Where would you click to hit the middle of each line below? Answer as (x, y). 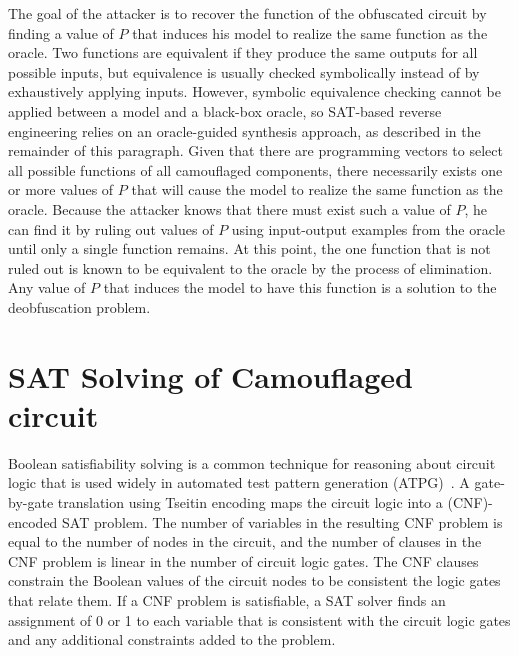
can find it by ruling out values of (111, 228)
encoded (33, 521)
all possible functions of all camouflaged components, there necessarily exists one (255, 169)
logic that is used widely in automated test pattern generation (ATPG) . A (239, 482)
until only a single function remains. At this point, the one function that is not (249, 248)
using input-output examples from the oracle (368, 228)
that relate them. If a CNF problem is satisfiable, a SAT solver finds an (227, 599)
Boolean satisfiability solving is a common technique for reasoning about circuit (252, 462)
